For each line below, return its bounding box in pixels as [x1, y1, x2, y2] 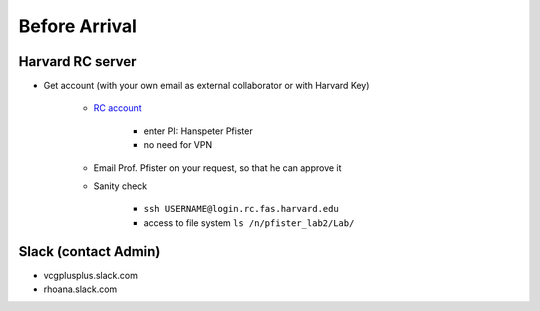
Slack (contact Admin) [18, 243, 161, 260]
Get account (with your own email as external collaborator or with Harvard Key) [43, 80, 370, 92]
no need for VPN [143, 139, 213, 151]
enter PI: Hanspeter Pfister [143, 125, 254, 137]
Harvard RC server [18, 53, 137, 70]
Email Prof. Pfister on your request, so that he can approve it [93, 161, 342, 174]
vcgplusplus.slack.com [43, 269, 139, 281]
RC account [93, 102, 142, 114]
